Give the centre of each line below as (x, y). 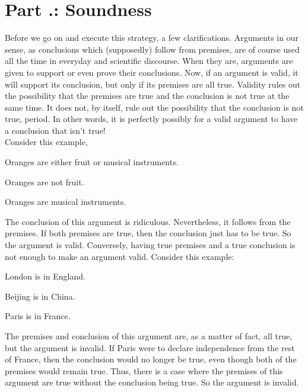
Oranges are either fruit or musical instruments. (92, 162)
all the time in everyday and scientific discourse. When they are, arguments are (149, 61)
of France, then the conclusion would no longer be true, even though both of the (151, 359)
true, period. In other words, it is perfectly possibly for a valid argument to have (151, 119)
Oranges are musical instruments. (66, 202)
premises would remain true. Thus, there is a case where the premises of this (144, 370)
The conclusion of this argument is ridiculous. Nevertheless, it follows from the (148, 221)
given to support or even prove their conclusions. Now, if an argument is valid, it (152, 72)
